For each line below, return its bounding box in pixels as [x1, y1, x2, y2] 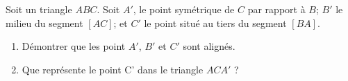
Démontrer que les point [22, 39, 126, 53]
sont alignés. [183, 39, 235, 53]
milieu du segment [6, 15, 83, 30]
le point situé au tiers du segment [144, 15, 287, 30]
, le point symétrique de [133, 2, 235, 16]
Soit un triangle [6, 2, 72, 16]
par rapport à [247, 2, 306, 16]
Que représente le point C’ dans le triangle [22, 62, 204, 76]
